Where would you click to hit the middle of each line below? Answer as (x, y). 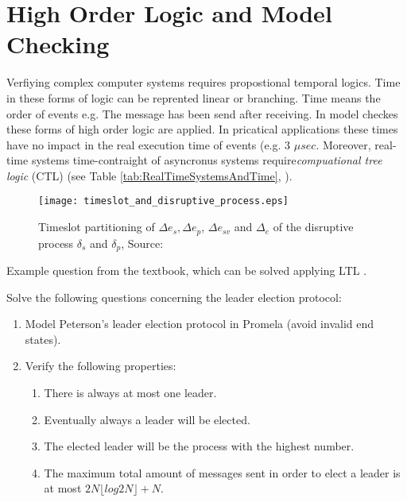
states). (43, 339)
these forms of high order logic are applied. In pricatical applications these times (202, 129)
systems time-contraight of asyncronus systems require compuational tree (207, 160)
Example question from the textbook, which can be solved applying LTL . (187, 270)
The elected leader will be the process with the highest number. (199, 446)
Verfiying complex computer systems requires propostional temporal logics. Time (203, 82)
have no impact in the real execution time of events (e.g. (144, 144)
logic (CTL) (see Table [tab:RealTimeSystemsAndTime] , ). (149, 175)
